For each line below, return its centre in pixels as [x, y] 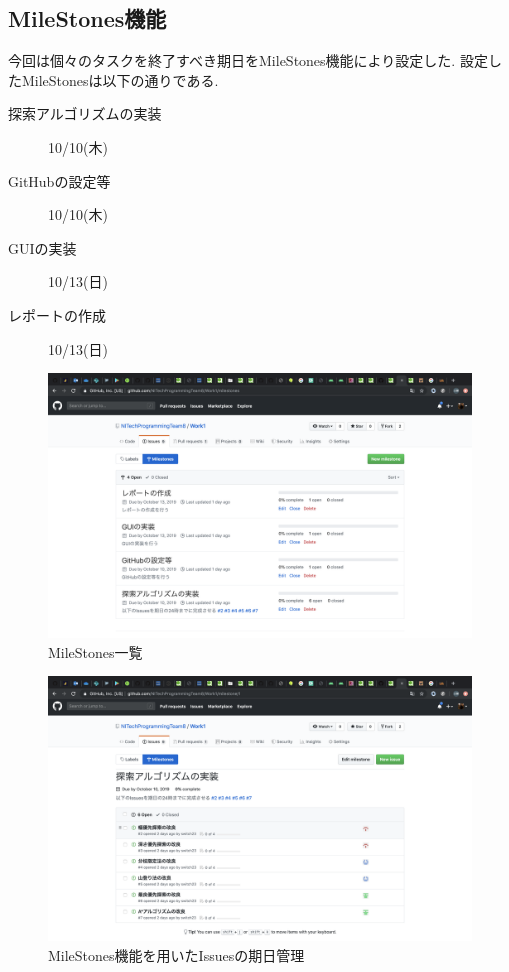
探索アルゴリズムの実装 [85, 113]
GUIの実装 [42, 247]
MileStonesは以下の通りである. [120, 79]
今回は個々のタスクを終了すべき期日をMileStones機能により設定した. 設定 [248, 60]
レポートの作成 [57, 314]
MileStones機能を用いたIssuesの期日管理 [176, 954]
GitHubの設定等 [59, 180]
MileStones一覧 [95, 651]
